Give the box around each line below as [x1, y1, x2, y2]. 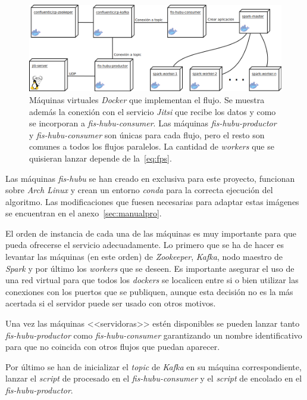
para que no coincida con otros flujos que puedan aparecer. [5, 340, 220, 353]
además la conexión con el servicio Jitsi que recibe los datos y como [29, 105, 276, 117]
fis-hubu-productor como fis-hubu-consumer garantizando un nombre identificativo [5, 328, 302, 341]
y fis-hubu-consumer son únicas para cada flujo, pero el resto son [29, 128, 265, 141]
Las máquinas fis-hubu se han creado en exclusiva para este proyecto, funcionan [5, 172, 295, 184]
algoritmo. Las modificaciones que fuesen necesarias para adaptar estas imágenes [5, 195, 299, 207]
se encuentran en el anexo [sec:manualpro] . [5, 207, 162, 219]
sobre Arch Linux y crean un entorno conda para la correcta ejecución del [5, 184, 273, 196]
